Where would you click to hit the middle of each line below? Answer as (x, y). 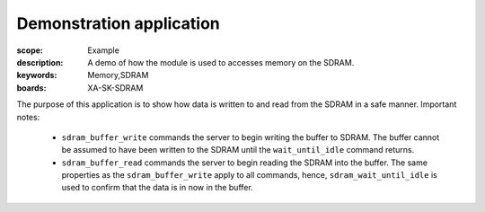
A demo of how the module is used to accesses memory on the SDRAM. (221, 62)
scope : (30, 50)
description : (40, 62)
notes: (28, 117)
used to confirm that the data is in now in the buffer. (157, 188)
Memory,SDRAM (118, 75)
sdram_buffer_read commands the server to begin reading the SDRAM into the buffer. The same (245, 163)
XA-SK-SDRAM (115, 88)
